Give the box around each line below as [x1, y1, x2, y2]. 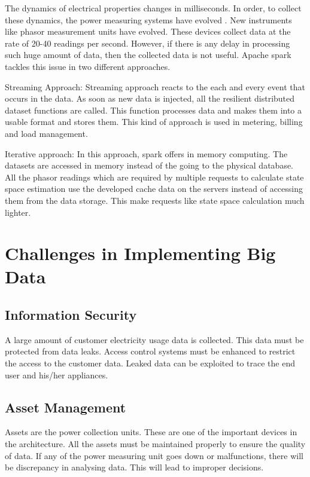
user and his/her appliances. [5, 368, 108, 381]
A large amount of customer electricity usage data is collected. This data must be [5, 333, 304, 345]
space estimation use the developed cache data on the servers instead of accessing [5, 182, 303, 195]
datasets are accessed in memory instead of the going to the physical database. [5, 159, 294, 172]
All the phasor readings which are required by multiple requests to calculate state [5, 170, 304, 183]
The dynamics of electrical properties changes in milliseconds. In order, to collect [5, 2, 302, 14]
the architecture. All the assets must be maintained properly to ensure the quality [5, 438, 306, 450]
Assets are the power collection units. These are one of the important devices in [5, 426, 297, 438]
